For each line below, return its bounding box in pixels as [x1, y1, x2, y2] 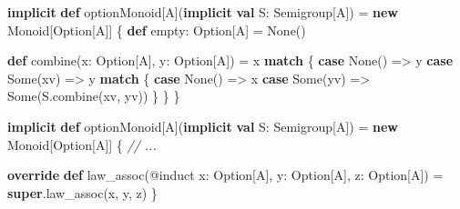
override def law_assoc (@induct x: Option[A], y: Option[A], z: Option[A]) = [7, 165, 444, 184]
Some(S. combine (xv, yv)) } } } [7, 86, 180, 105]
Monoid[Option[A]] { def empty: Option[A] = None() [7, 20, 306, 39]
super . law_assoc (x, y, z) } [7, 183, 158, 202]
